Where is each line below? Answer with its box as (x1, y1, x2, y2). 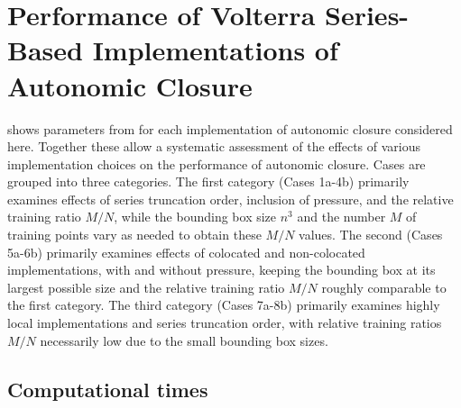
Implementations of (92, 32, 338, 68)
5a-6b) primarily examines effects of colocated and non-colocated (7, 242, 365, 261)
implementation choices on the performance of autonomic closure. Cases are (7, 154, 426, 173)
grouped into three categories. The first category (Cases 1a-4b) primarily (7, 172, 410, 191)
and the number (297, 207, 386, 226)
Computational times (7, 375, 208, 403)
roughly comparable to (321, 277, 447, 296)
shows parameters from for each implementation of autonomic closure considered (7, 119, 453, 138)
